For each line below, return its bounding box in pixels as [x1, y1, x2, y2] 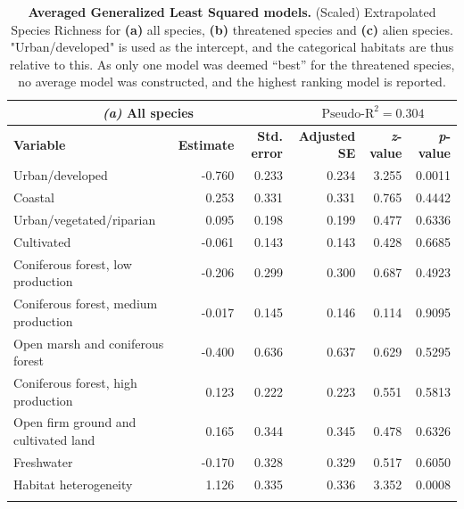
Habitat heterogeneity [13, 474, 133, 493]
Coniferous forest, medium [13, 294, 158, 313]
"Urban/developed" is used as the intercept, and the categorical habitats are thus [10, 37, 454, 56]
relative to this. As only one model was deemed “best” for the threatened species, [9, 54, 455, 73]
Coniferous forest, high [13, 373, 137, 391]
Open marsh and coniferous [13, 333, 164, 352]
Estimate [178, 135, 235, 153]
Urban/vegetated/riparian [13, 209, 156, 228]
